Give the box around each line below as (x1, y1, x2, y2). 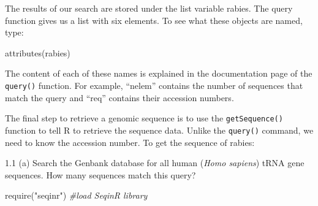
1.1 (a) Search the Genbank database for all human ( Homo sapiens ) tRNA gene (5, 156, 305, 169)
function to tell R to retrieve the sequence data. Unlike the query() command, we (5, 123, 314, 136)
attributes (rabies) (5, 46, 70, 59)
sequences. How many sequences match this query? (5, 168, 196, 181)
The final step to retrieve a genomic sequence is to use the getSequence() (5, 112, 283, 124)
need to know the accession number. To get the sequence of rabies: (5, 135, 255, 148)
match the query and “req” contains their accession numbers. (5, 91, 234, 104)
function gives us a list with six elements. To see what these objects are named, (5, 13, 303, 26)
